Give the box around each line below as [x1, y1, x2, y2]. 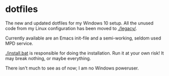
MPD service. [5, 40, 34, 46]
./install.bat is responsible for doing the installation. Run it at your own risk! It [5, 50, 164, 56]
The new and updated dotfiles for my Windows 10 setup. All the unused [5, 20, 154, 26]
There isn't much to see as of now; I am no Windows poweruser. [5, 65, 139, 71]
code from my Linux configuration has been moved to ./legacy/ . [5, 25, 137, 31]
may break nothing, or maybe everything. [5, 55, 91, 61]
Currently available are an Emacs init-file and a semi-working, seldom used [5, 35, 161, 41]
